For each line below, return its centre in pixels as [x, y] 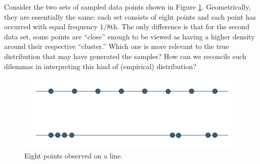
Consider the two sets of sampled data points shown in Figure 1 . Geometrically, [127, 7]
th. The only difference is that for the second [180, 26]
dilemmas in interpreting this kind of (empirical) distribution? [100, 66]
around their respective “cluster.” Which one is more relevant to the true [117, 46]
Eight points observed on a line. [74, 156]
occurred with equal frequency [51, 26]
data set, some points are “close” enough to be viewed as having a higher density [129, 36]
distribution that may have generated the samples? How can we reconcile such [125, 56]
